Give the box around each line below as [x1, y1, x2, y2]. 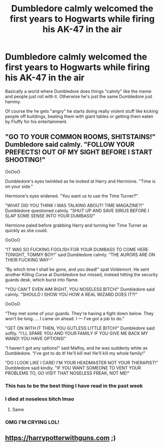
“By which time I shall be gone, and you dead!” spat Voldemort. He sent [5, 266, 149, 272]
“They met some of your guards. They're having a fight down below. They [5, 310, 154, 316]
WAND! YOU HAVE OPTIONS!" [5, 335, 67, 341]
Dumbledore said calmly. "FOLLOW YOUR [5, 141, 135, 149]
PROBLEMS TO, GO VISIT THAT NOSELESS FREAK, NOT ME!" [5, 370, 130, 376]
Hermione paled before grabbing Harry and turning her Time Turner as [5, 222, 148, 228]
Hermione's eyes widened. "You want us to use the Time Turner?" [5, 193, 139, 199]
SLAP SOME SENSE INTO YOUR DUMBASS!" [5, 212, 95, 218]
